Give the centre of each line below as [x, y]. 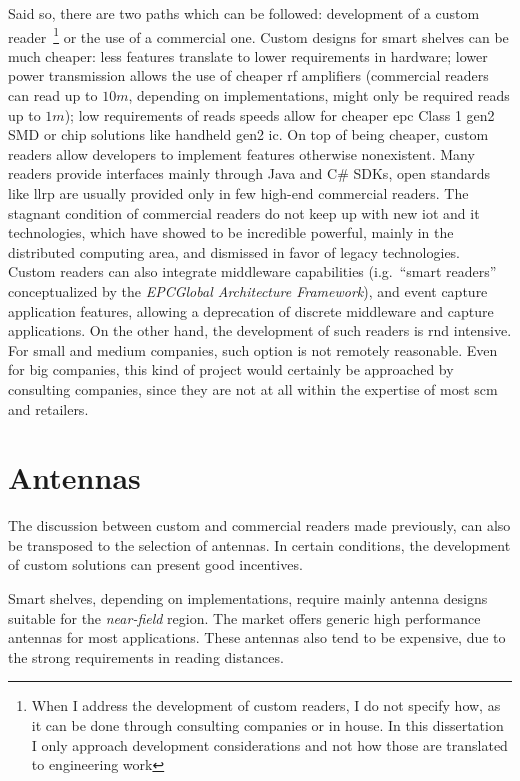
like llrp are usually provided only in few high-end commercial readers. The [238, 193]
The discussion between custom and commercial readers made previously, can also [259, 525]
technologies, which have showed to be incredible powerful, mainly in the [231, 232]
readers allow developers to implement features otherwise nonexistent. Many [241, 153]
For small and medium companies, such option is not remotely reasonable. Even [253, 349]
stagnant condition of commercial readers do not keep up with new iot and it [244, 212]
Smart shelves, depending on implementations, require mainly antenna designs [248, 598]
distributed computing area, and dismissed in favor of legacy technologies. [234, 251]
